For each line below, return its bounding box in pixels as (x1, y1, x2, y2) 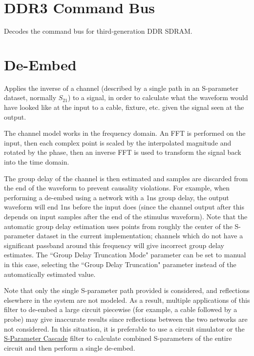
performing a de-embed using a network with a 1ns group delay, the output (4, 192, 229, 202)
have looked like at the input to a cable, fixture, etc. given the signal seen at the (4, 102, 244, 112)
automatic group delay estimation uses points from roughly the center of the (4, 221, 233, 231)
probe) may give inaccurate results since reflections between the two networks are (4, 314, 248, 324)
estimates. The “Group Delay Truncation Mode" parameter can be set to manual (4, 250, 246, 260)
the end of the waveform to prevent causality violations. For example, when (4, 183, 230, 193)
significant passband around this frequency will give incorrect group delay (4, 240, 224, 250)
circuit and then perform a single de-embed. (4, 342, 135, 353)
